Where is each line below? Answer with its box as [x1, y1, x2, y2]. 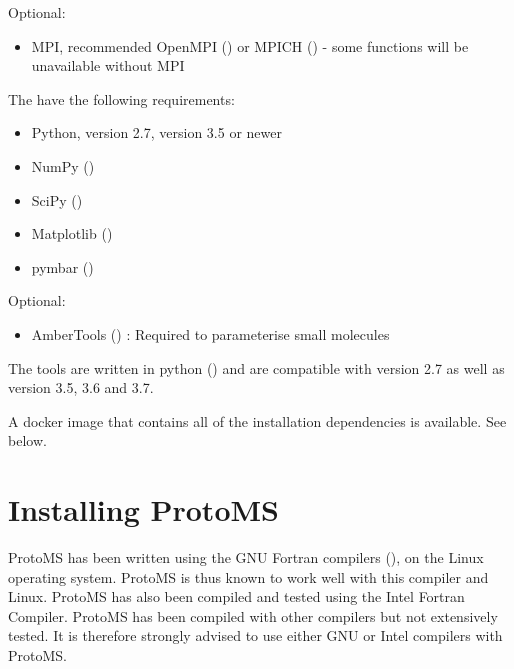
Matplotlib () [31, 223, 113, 244]
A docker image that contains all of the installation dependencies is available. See [8, 410, 507, 431]
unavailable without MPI [31, 55, 185, 76]
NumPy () [31, 155, 95, 176]
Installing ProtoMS [8, 489, 279, 530]
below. [8, 430, 47, 451]
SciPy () [31, 189, 83, 210]
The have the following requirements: [8, 88, 235, 109]
